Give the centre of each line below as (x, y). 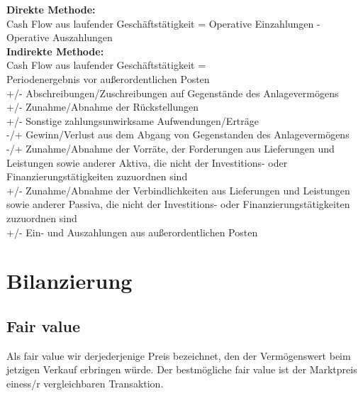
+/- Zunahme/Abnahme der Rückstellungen (102, 107)
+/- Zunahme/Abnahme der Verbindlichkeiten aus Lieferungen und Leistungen (178, 190)
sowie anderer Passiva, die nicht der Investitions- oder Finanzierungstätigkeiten (178, 204)
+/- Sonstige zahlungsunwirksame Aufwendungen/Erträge (133, 120)
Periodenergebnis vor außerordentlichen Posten (108, 78)
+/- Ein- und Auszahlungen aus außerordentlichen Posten (132, 232)
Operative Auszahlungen (60, 37)
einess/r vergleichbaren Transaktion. (85, 383)
